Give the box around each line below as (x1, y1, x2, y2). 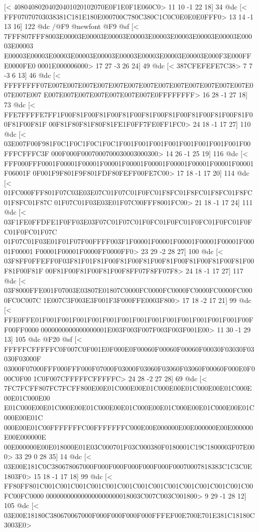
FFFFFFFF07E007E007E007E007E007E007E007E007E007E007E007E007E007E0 (4, 79, 254, 90)
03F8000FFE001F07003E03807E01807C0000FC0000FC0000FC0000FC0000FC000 (4, 285, 253, 295)
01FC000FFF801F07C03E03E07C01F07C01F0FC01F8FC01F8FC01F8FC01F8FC (4, 187, 253, 198)
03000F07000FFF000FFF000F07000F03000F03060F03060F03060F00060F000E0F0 (4, 363, 255, 373)
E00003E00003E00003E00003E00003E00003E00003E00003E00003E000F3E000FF (4, 50, 252, 60)
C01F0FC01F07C (4, 226, 57, 237)
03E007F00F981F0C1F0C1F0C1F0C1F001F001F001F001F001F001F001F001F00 (4, 138, 251, 149)
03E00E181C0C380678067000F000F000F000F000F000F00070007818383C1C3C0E (4, 461, 252, 471)
